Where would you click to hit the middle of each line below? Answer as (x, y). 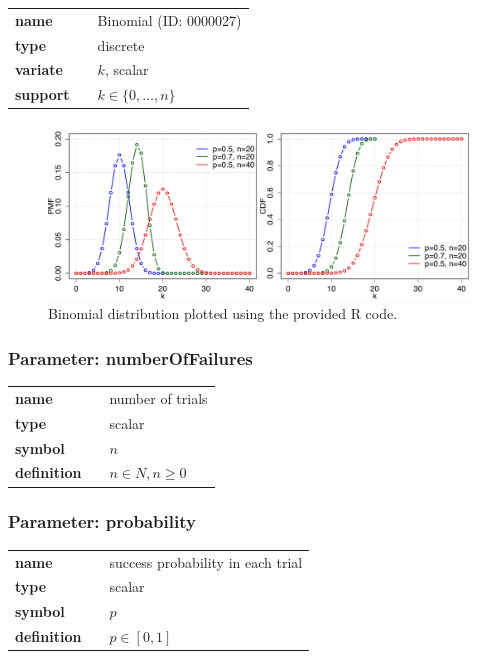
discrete (121, 44)
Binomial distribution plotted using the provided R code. (223, 313)
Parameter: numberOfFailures (130, 357)
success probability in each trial (206, 561)
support (42, 94)
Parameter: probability (102, 521)
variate (39, 69)
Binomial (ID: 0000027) (169, 19)
